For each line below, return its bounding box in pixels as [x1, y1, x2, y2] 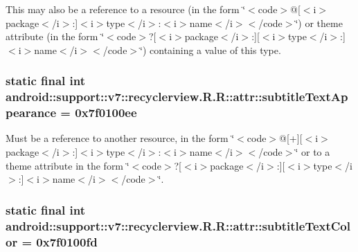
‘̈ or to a [295, 145, 330, 159]
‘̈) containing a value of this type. [140, 42, 281, 57]
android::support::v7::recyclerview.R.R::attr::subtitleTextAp [6, 88, 348, 105]
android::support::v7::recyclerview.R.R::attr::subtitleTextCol [6, 217, 350, 234]
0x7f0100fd [36, 233, 98, 250]
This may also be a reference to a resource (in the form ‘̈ [6, 2, 246, 16]
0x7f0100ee [75, 104, 137, 121]
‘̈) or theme [295, 15, 343, 30]
